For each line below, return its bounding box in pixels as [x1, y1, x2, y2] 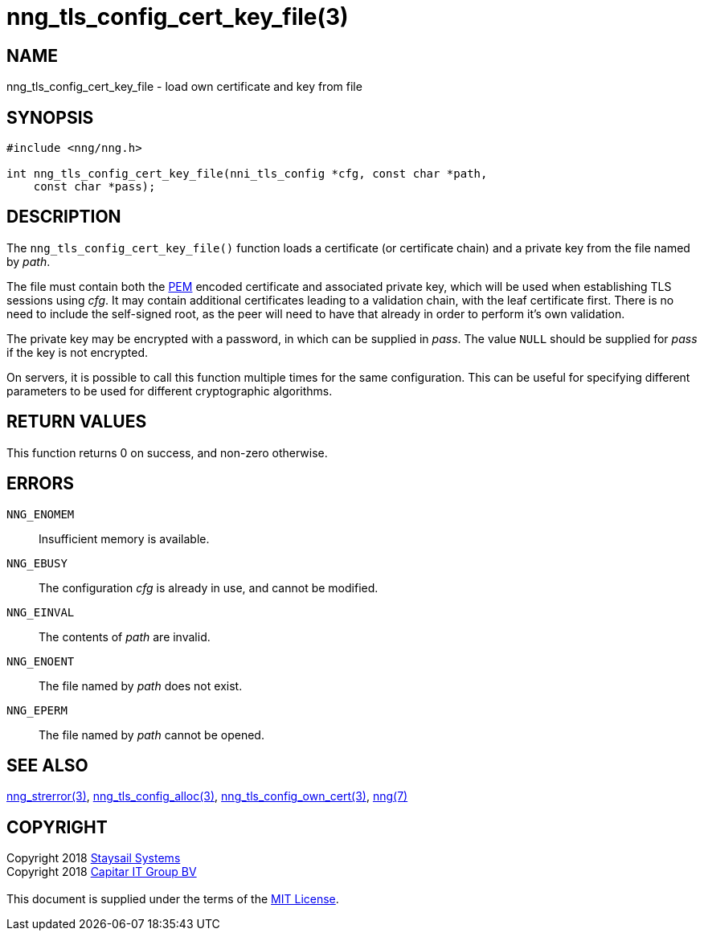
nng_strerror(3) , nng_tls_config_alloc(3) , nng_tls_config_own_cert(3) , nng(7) [6, 789, 408, 804]
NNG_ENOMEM [6, 507, 75, 521]
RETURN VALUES [6, 411, 147, 432]
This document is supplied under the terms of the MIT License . [6, 892, 339, 906]
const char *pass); [33, 180, 156, 194]
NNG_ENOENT [6, 654, 75, 668]
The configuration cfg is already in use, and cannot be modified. [39, 580, 379, 595]
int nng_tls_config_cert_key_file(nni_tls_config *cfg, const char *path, [6, 167, 488, 181]
